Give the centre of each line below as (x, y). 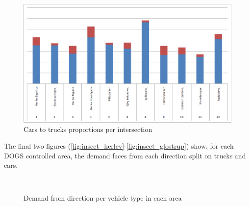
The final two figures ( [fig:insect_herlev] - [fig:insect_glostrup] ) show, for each (119, 145)
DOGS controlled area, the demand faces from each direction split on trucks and (125, 155)
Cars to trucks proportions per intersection (88, 129)
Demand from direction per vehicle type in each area (103, 198)
